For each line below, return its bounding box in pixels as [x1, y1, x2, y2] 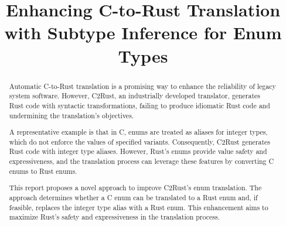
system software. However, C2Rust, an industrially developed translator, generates [9, 91, 261, 101]
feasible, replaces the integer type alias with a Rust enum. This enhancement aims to [9, 202, 268, 212]
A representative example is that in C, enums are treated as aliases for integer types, [9, 127, 268, 137]
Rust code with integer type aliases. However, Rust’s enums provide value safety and [9, 146, 267, 156]
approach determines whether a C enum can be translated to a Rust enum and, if [9, 192, 258, 202]
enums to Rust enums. [9, 166, 77, 176]
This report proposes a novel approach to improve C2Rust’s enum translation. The [9, 183, 262, 193]
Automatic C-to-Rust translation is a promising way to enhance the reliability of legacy [9, 81, 276, 91]
